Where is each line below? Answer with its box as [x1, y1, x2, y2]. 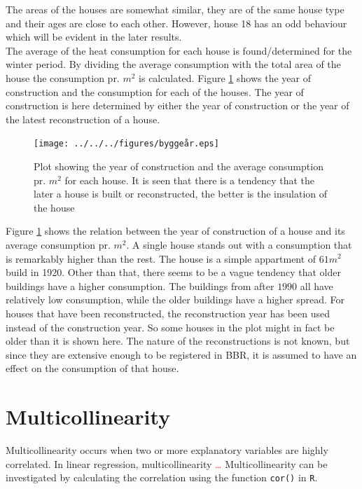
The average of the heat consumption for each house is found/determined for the [6, 43, 352, 57]
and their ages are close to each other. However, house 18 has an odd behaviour [6, 15, 347, 30]
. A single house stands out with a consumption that [126, 237, 352, 252]
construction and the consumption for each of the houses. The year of [6, 84, 304, 99]
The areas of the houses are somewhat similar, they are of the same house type [6, 2, 344, 16]
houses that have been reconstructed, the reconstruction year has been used [6, 305, 330, 320]
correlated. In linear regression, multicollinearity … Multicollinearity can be [6, 456, 328, 471]
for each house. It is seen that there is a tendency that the [64, 172, 315, 187]
